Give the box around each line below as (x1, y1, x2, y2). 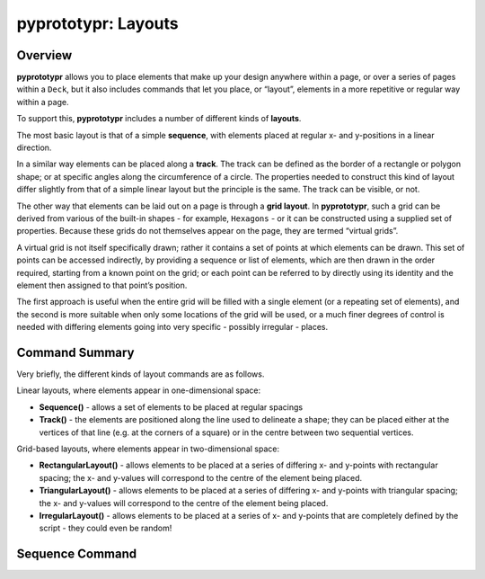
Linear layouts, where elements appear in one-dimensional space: (16, 385, 260, 396)
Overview (16, 48, 73, 63)
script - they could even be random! (39, 522, 172, 534)
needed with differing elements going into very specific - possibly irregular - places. (16, 322, 329, 333)
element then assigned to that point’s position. (16, 280, 188, 290)
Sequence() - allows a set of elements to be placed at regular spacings (39, 401, 304, 413)
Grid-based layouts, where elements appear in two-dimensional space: (16, 443, 280, 454)
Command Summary (16, 344, 135, 360)
